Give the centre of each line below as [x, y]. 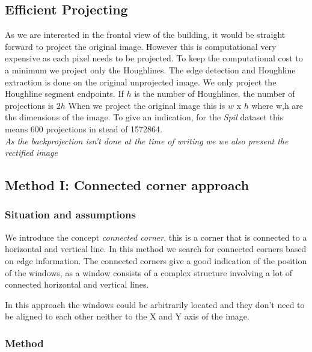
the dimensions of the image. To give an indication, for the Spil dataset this [144, 117]
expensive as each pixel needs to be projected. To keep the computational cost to [154, 58]
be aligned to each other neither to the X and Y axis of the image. [127, 316]
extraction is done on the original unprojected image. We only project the [141, 82]
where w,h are [277, 105]
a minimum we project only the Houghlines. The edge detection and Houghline [150, 69]
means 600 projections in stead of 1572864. [84, 128]
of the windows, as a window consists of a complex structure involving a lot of [149, 272]
